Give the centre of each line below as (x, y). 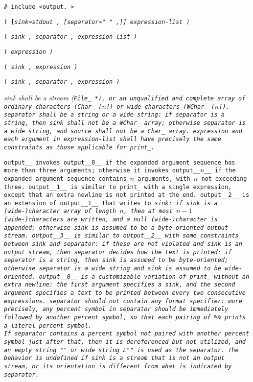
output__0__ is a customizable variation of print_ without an (144, 276)
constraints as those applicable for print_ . (79, 147)
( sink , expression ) (41, 67)
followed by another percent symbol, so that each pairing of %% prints (125, 317)
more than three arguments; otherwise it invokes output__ (102, 171)
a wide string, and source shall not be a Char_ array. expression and (123, 131)
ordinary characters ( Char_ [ (53, 107)
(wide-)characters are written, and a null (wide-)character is (111, 220)
